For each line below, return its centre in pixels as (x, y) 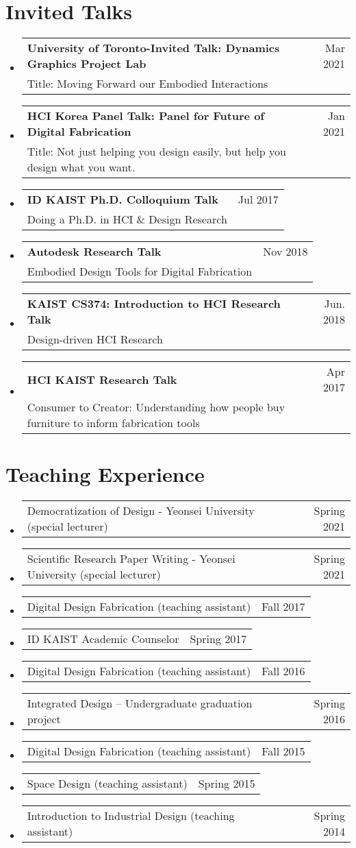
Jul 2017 (258, 199)
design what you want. (81, 167)
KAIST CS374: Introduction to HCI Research (154, 304)
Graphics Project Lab (87, 64)
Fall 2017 (283, 607)
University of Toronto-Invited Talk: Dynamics (153, 48)
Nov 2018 (285, 252)
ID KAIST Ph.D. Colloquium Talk (123, 199)
